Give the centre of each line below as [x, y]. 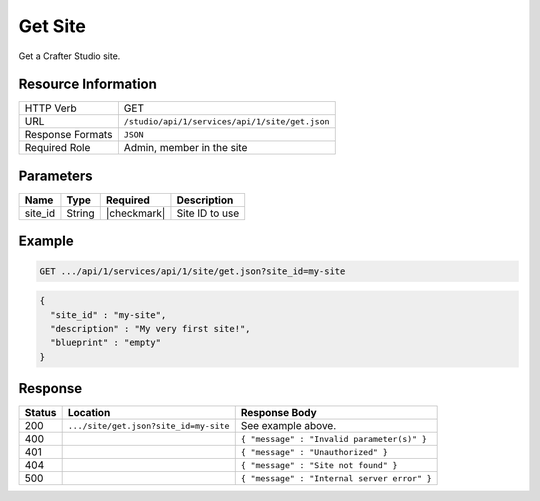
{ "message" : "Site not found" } [319, 465]
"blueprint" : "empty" [106, 343]
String [80, 213]
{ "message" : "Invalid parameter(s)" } [333, 438]
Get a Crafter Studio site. [69, 56]
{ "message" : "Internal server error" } [336, 478]
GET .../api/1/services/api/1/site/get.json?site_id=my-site [192, 271]
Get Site [52, 26]
